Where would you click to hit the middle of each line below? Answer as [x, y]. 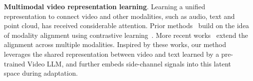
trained [15, 63]
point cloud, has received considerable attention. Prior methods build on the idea [126, 25]
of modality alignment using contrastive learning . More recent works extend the [126, 35]
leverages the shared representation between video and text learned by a [112, 54]
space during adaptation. [41, 73]
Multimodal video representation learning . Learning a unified [105, 6]
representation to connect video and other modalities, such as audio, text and [119, 16]
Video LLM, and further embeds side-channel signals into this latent [129, 63]
